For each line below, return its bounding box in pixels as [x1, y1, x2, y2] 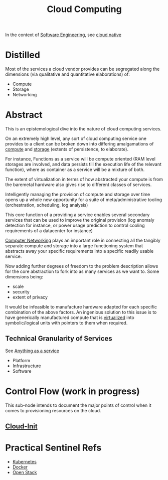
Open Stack [12, 469, 37, 475]
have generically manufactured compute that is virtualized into [5, 314, 134, 321]
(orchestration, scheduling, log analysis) [5, 202, 88, 208]
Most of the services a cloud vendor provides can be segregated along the [5, 66, 160, 72]
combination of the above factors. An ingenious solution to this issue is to [5, 309, 157, 315]
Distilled [5, 49, 40, 61]
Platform [12, 357, 31, 363]
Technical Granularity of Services [5, 335, 113, 343]
